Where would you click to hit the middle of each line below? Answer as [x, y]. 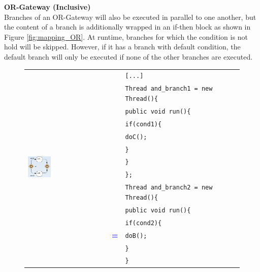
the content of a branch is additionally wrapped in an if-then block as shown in [127, 27]
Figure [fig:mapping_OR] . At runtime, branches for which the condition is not [126, 36]
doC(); [136, 137]
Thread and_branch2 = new [169, 188]
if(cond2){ [143, 223]
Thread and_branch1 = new [169, 89]
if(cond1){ [143, 124]
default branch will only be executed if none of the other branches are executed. [128, 56]
